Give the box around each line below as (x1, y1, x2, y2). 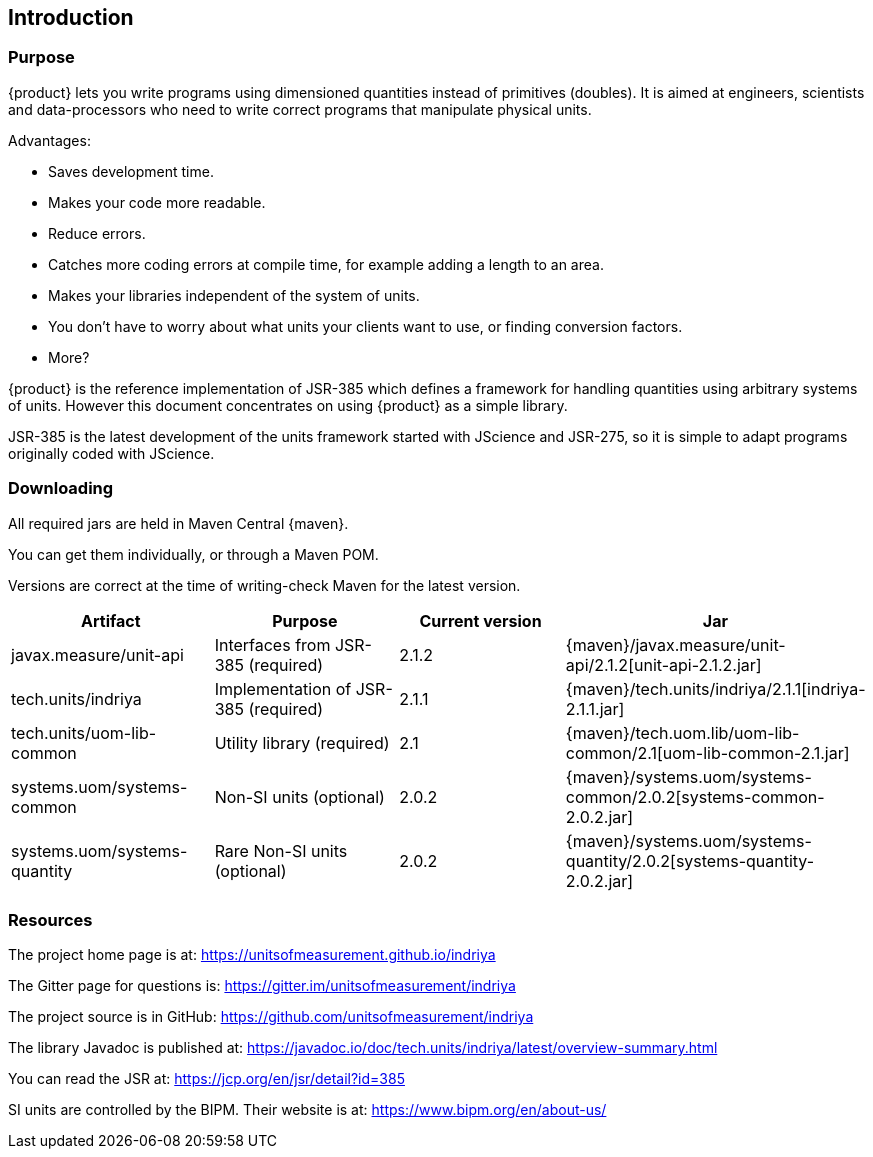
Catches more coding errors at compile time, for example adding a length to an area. (48, 255, 604, 273)
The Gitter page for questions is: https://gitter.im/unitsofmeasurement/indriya (8, 977, 516, 995)
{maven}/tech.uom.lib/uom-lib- (565, 722, 800, 743)
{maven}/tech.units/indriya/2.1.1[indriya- (565, 678, 866, 699)
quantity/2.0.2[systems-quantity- (565, 850, 815, 871)
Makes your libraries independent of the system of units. (48, 286, 420, 304)
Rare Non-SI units (214, 840, 348, 861)
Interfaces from (214, 634, 331, 655)
